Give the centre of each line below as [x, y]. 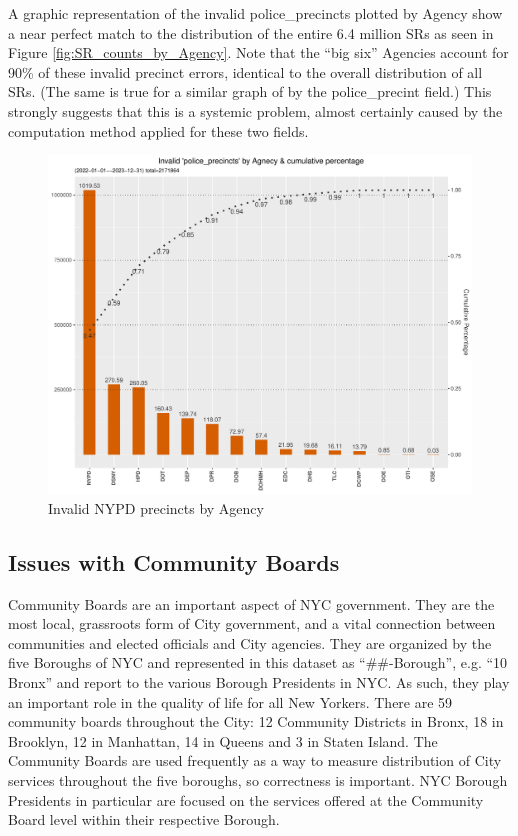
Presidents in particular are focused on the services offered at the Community [246, 799]
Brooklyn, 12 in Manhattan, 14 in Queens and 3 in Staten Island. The [223, 740]
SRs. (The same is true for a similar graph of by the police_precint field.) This [250, 91]
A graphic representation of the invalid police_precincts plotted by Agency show [255, 13]
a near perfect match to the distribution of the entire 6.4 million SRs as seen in [251, 32]
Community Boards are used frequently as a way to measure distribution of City [255, 760]
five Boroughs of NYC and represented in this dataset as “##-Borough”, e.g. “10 [258, 662]
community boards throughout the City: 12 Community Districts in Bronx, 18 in [256, 721]
